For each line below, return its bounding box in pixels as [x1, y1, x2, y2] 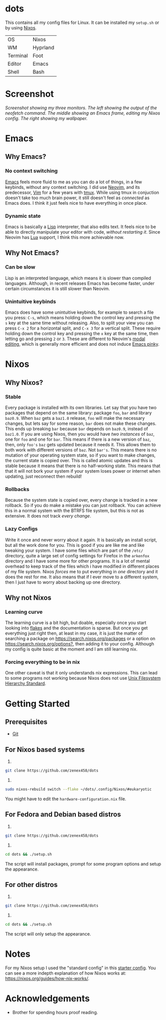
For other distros [5, 881, 58, 889]
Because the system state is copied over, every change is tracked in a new [5, 497, 158, 503]
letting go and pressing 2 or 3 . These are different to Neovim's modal [5, 336, 145, 342]
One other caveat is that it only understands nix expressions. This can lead [5, 670, 158, 676]
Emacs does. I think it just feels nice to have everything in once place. [5, 200, 148, 206]
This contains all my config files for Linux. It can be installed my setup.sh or [5, 19, 160, 25]
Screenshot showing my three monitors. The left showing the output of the [5, 105, 157, 111]
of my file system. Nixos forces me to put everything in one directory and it [5, 568, 158, 574]
